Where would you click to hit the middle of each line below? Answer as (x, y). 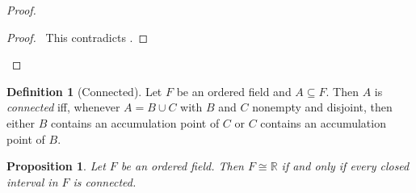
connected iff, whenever (63, 107)
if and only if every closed (345, 166)
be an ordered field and (234, 91)
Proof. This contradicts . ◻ (78, 37)
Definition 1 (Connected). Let (84, 91)
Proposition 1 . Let (56, 166)
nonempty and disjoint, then (322, 107)
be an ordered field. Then (182, 166)
